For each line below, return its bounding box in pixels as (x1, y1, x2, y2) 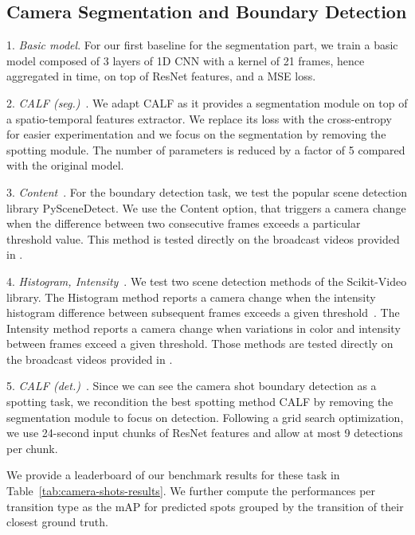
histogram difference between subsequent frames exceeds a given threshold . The (6, 304, 400, 321)
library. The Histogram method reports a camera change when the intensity (6, 288, 376, 305)
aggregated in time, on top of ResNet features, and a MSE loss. (6, 68, 316, 84)
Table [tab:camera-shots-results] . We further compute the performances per (6, 482, 376, 499)
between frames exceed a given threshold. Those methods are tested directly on (6, 335, 393, 352)
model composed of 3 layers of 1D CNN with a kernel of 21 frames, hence (6, 52, 365, 68)
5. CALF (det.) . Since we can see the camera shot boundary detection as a (6, 377, 377, 394)
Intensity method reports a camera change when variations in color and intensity (6, 319, 401, 336)
